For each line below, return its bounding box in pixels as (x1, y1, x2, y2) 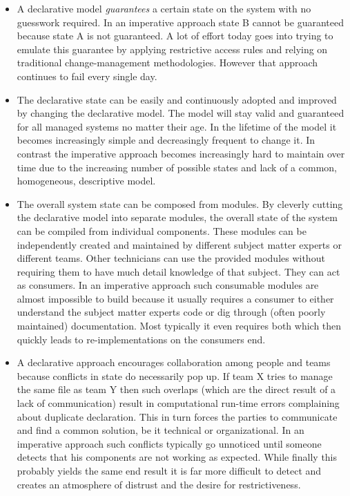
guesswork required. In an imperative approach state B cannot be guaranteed (17, 15, 344, 29)
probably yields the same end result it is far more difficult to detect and (17, 464, 322, 477)
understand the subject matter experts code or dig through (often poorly (17, 305, 326, 319)
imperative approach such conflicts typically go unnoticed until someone (17, 436, 322, 450)
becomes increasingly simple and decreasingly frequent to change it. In (17, 133, 315, 147)
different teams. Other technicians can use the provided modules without (17, 251, 325, 265)
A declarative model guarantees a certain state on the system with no (17, 1, 311, 15)
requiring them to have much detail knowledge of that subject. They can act (17, 264, 340, 278)
